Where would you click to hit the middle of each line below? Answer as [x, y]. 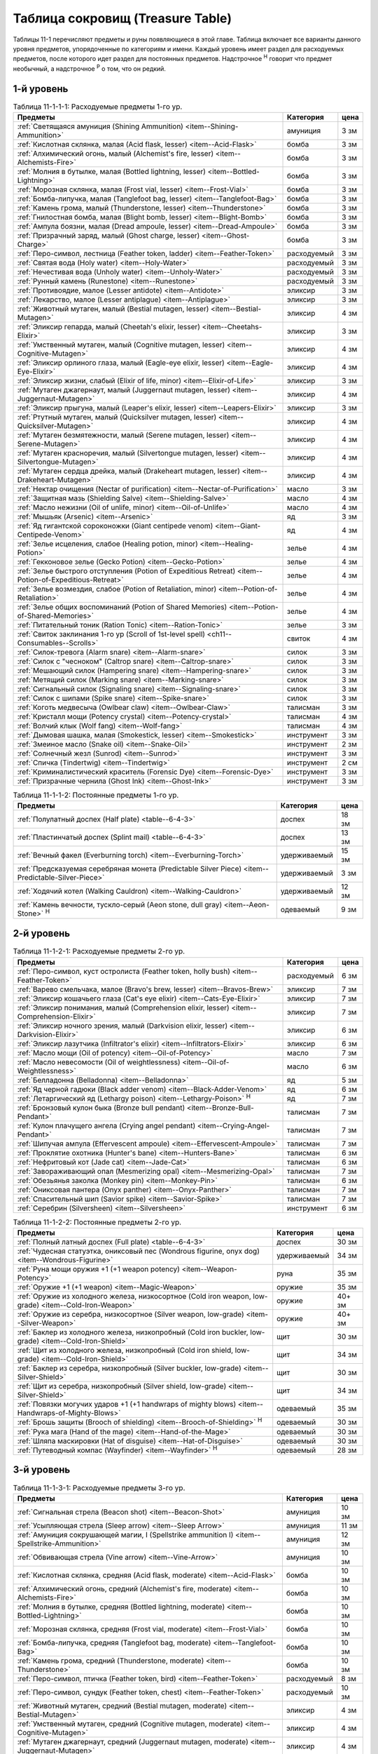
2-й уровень [41, 933]
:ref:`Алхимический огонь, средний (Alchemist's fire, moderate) [125, 1588]
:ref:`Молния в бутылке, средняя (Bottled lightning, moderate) [121, 1607]
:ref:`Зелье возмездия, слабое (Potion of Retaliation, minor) [117, 589]
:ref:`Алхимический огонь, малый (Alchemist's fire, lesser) [115, 153]
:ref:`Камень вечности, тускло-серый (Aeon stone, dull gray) [120, 905]
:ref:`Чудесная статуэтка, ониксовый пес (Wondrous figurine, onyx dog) [139, 1251]
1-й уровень [41, 89]
